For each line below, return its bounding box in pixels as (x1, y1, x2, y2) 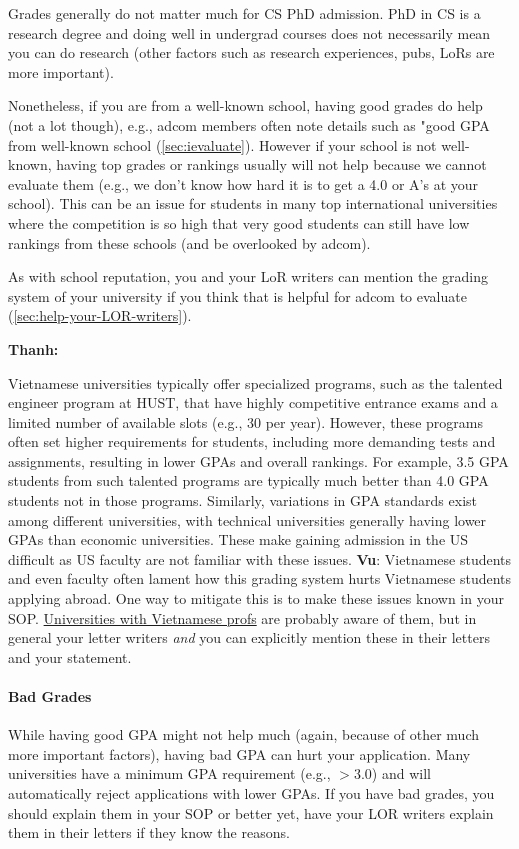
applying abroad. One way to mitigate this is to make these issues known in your (8, 588, 504, 609)
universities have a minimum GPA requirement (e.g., (8, 763, 331, 784)
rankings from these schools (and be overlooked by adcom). (8, 232, 371, 253)
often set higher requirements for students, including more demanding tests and (8, 431, 496, 452)
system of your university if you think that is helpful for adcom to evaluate (8, 285, 467, 306)
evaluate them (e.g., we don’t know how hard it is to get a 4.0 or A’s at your (8, 173, 479, 194)
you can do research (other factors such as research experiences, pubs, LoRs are (8, 42, 495, 63)
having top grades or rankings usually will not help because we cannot (56, 154, 487, 175)
